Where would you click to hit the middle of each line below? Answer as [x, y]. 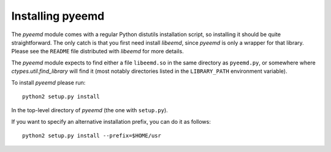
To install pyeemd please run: [48, 82]
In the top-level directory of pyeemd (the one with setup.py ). [89, 110]
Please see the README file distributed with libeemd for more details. [97, 51]
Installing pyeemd [58, 16]
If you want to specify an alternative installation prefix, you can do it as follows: [111, 121]
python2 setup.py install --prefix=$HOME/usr [92, 136]
